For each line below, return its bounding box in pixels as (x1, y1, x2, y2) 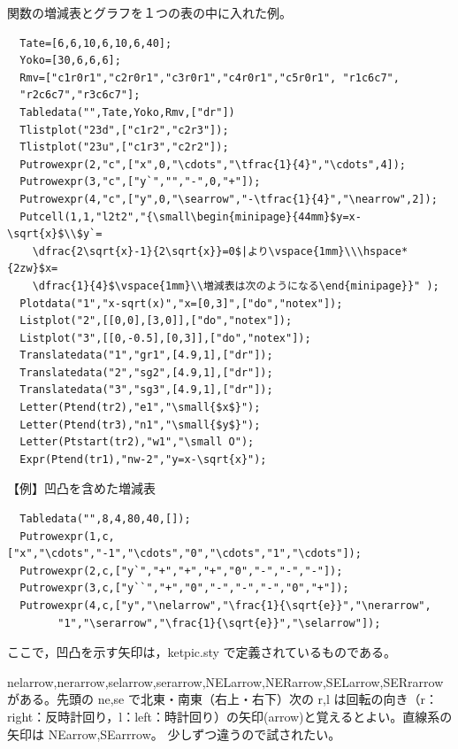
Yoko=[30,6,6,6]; (19, 54, 121, 67)
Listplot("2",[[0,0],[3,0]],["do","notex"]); (19, 314, 293, 328)
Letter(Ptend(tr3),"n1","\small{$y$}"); (19, 418, 261, 431)
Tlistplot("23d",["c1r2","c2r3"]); (19, 123, 229, 136)
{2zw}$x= (7, 262, 58, 275)
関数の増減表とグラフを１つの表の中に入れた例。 (7, 4, 292, 21)
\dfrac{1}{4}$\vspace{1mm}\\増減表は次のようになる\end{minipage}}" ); (32, 279, 439, 292)
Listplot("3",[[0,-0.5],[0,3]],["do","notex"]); (19, 331, 311, 344)
